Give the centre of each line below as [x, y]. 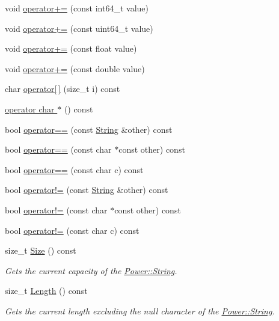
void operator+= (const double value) [75, 68]
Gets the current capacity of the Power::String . [91, 270]
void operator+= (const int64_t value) [77, 8]
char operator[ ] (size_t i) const [63, 89]
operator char [30, 109]
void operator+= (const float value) [71, 48]
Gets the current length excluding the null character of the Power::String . [140, 310]
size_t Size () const [41, 250]
